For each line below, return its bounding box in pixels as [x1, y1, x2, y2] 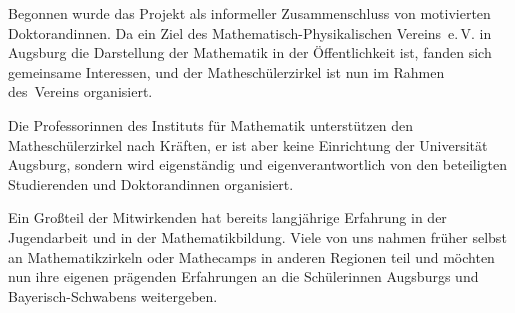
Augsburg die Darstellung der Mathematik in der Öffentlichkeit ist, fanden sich [8, 42, 492, 63]
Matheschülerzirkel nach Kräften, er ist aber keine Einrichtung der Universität [8, 134, 488, 155]
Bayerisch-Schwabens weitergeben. [8, 285, 218, 306]
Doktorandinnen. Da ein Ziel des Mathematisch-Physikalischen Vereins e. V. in [8, 22, 492, 43]
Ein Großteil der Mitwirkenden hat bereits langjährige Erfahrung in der [8, 207, 447, 228]
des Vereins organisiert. [8, 81, 153, 102]
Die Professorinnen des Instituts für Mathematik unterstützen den [8, 114, 414, 135]
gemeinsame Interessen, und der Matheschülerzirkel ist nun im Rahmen [8, 61, 445, 82]
